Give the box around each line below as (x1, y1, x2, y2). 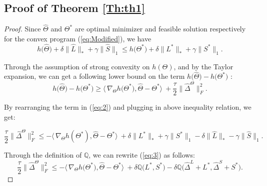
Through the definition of (4, 150, 82, 160)
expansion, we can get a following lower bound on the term (4, 71, 185, 81)
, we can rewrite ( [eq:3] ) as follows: (88, 150, 195, 160)
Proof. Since (4, 23, 41, 34)
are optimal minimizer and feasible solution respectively (74, 23, 246, 34)
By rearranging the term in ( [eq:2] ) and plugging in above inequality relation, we (4, 102, 251, 112)
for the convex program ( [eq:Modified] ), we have (4, 33, 151, 44)
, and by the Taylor (173, 61, 233, 71)
